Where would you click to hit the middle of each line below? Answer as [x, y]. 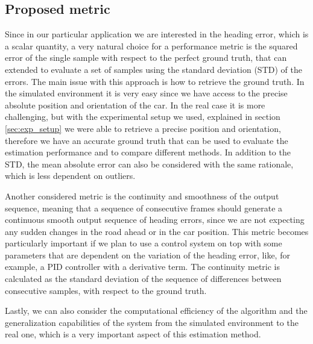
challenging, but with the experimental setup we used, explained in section [143, 117]
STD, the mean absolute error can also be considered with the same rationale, [149, 164]
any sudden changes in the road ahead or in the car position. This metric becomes [157, 231]
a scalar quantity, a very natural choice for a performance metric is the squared [151, 45]
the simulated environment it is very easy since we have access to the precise [146, 93]
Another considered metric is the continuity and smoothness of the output [142, 195]
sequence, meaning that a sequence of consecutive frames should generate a [144, 208]
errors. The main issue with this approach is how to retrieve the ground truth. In [155, 81]
